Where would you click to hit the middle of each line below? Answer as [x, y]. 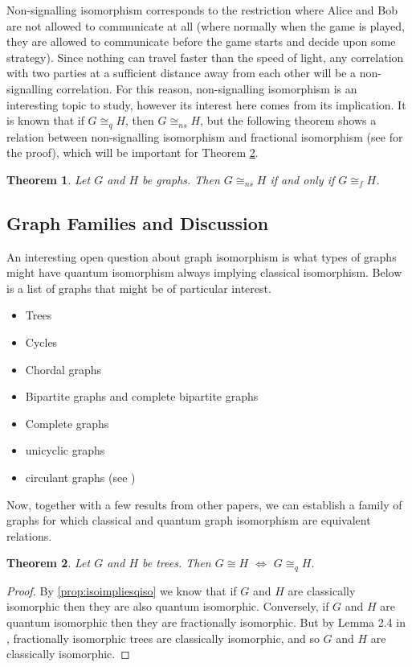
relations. [29, 535]
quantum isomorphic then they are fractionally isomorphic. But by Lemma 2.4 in [206, 622]
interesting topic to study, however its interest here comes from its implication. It [206, 104]
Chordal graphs [63, 369]
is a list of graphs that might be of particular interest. [139, 288]
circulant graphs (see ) [80, 477]
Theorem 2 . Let [49, 563]
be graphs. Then [181, 179]
